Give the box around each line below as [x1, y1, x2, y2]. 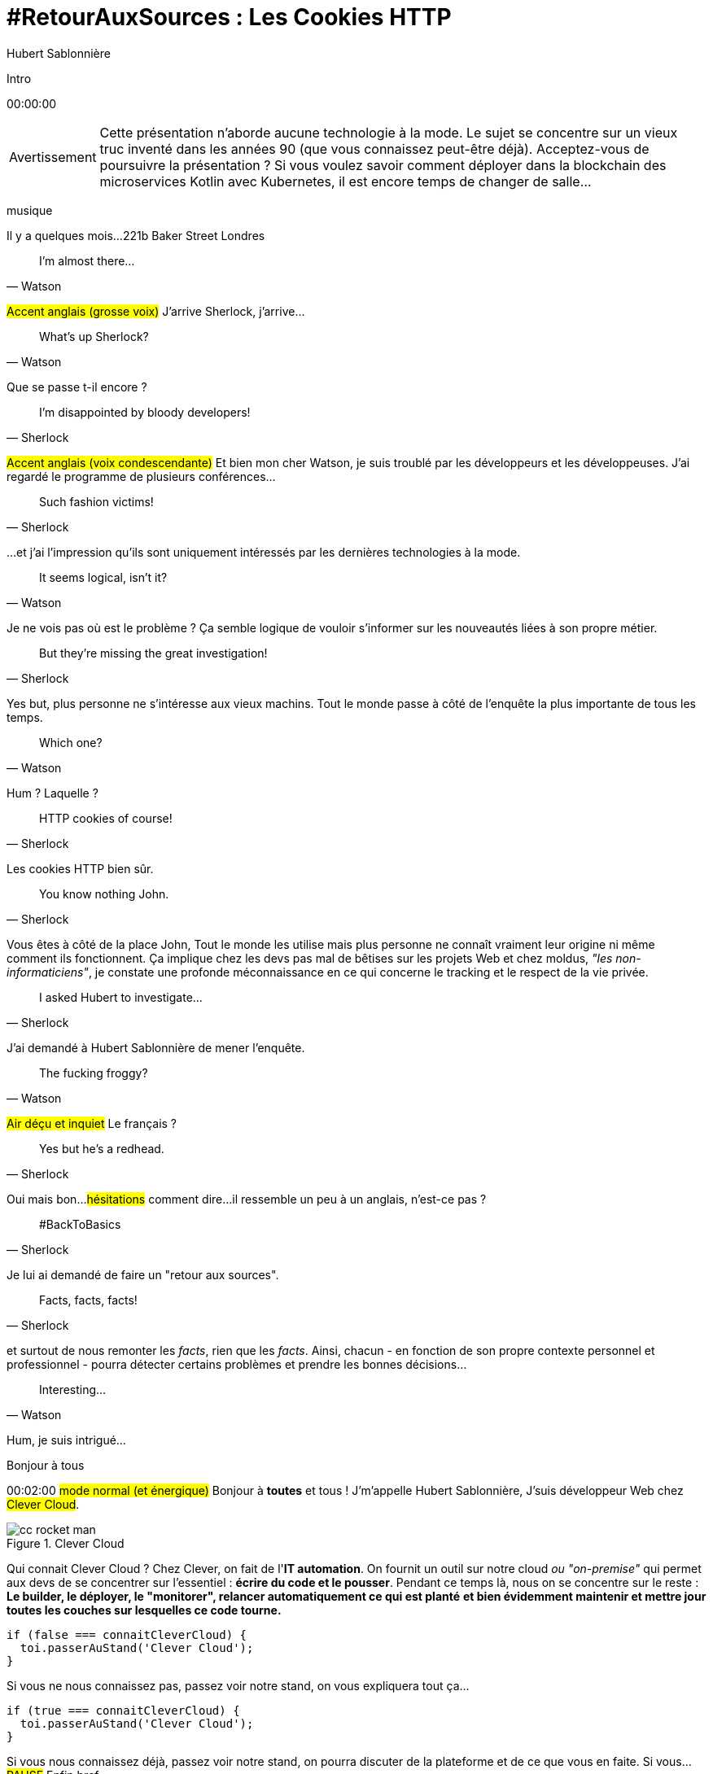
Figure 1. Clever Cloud [7, 1536, 125, 1550]
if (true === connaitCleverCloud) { [7, 1703, 240, 1717]
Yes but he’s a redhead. [39, 1141, 164, 1156]
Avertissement [9, 148, 97, 165]
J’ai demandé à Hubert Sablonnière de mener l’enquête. [7, 1040, 305, 1055]
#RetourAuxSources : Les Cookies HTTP [7, 3, 452, 31]
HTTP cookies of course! [39, 811, 173, 825]
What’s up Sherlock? [39, 329, 149, 343]
